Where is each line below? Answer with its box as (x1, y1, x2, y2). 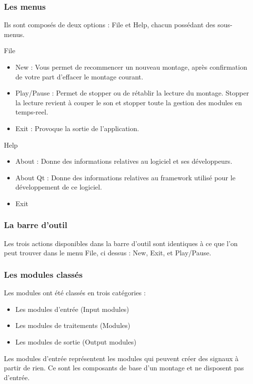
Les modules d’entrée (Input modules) (15, 304, 129, 314)
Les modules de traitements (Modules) (15, 320, 131, 330)
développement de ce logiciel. (15, 182, 102, 192)
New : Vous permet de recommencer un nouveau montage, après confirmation (15, 62, 247, 72)
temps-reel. (15, 107, 48, 117)
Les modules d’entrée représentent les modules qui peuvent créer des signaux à (4, 353, 239, 363)
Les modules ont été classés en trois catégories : (4, 288, 146, 298)
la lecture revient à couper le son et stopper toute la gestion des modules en (15, 97, 242, 107)
